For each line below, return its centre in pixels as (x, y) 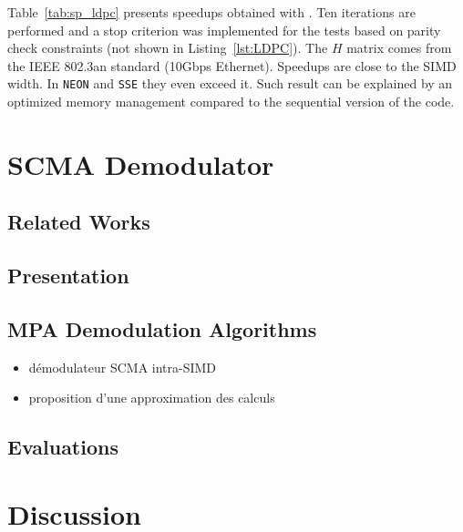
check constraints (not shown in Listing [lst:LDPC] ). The (168, 48)
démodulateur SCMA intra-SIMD (123, 367)
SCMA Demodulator (141, 164)
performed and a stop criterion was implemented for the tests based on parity (224, 30)
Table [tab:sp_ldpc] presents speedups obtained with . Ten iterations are (211, 12)
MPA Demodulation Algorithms (162, 328)
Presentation (68, 276)
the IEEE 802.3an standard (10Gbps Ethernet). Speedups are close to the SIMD (232, 65)
